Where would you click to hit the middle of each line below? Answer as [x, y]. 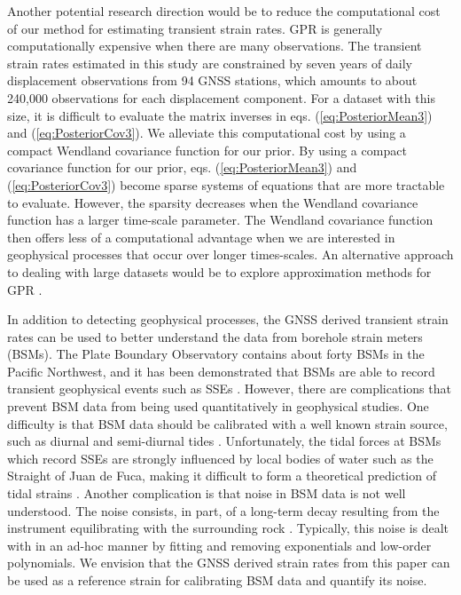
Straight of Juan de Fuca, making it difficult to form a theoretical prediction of [222, 476]
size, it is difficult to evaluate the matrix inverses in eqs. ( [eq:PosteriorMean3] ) [220, 115]
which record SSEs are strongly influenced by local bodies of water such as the [220, 458]
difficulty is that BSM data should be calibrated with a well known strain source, [227, 423]
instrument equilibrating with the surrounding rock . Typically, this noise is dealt [228, 528]
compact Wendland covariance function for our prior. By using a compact [207, 150]
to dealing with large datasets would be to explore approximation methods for [219, 271]
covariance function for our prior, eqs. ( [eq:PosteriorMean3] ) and [182, 167]
